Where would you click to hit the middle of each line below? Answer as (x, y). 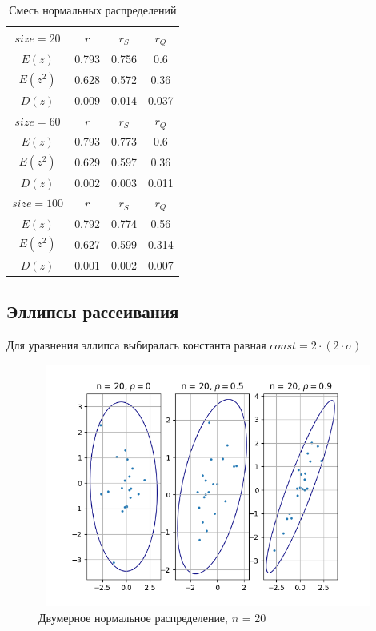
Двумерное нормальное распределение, (133, 617)
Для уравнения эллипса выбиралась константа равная (136, 344)
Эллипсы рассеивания (93, 312)
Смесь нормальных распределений (93, 10)
